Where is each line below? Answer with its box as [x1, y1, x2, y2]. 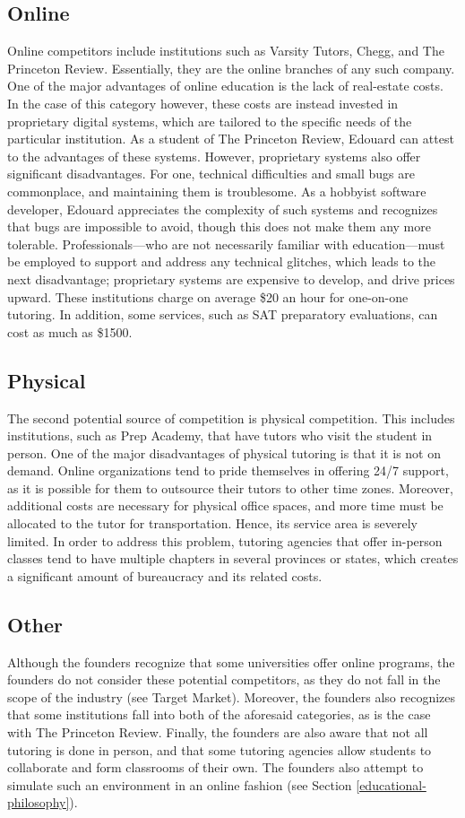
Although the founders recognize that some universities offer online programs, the [7, 652, 455, 671]
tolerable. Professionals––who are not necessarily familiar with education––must [7, 234, 445, 253]
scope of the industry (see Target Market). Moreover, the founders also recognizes [7, 687, 456, 706]
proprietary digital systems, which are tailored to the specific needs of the [7, 111, 412, 130]
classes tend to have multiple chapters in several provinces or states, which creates [7, 549, 459, 568]
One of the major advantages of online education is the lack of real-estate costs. [7, 76, 443, 95]
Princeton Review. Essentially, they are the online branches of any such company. [7, 58, 455, 77]
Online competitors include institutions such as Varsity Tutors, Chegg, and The [7, 41, 444, 60]
